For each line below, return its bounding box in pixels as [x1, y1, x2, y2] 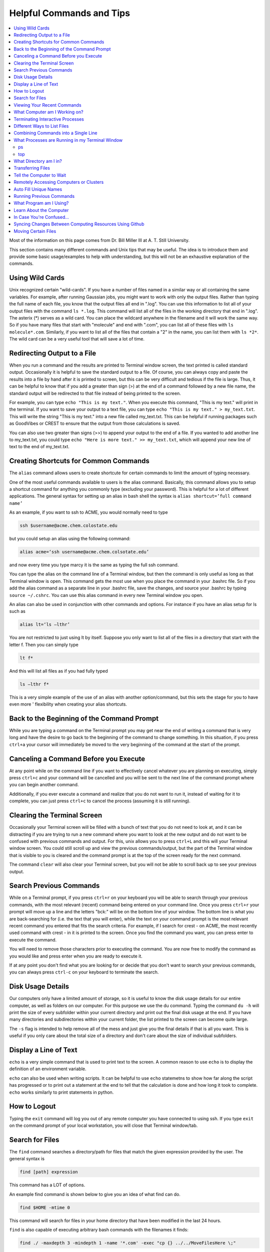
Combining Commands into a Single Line [13, 130, 97, 136]
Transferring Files [13, 165, 50, 171]
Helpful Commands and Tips [9, 8, 130, 19]
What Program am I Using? [13, 200, 69, 206]
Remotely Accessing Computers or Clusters [13, 179, 104, 185]
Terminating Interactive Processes [13, 116, 84, 122]
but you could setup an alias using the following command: [9, 536, 131, 542]
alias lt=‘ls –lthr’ [19, 621, 70, 628]
